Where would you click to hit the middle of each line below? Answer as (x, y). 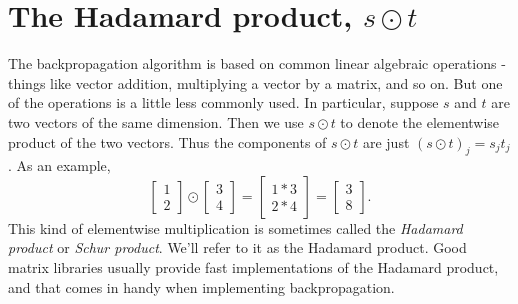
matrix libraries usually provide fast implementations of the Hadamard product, (253, 267)
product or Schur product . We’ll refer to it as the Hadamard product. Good (237, 247)
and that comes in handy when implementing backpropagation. (201, 286)
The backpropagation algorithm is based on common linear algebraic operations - (257, 63)
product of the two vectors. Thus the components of (167, 141)
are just (386, 141)
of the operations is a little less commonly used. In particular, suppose (223, 102)
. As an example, (59, 165)
